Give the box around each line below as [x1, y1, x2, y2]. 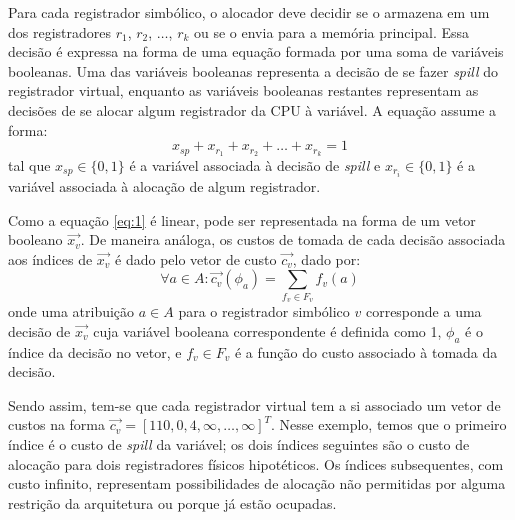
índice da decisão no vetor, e [8, 341, 182, 362]
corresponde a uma [365, 301, 482, 322]
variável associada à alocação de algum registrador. [8, 176, 321, 197]
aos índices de [8, 248, 93, 269]
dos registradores [8, 21, 112, 42]
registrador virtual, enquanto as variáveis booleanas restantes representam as [8, 80, 479, 101]
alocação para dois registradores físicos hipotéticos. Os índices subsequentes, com [8, 453, 504, 474]
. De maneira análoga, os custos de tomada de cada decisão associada [80, 229, 506, 250]
